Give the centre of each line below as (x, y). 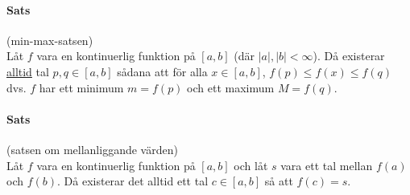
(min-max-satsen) (50, 40)
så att (279, 181)
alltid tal (28, 71)
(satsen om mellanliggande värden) (92, 149)
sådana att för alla (162, 71)
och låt (251, 165)
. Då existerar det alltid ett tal (133, 181)
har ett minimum (81, 87)
